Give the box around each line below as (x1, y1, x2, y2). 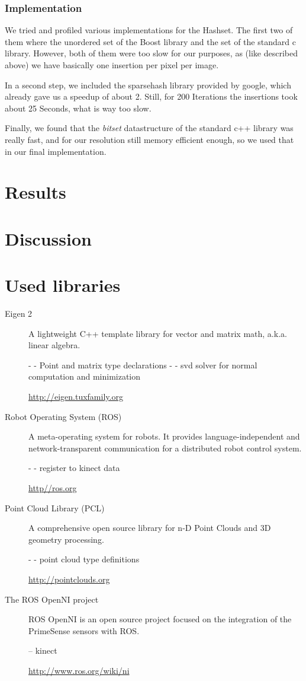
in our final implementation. (5, 145, 107, 157)
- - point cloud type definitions (28, 553, 140, 565)
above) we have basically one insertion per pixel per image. (5, 59, 219, 71)
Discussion (5, 226, 92, 250)
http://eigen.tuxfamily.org (28, 390, 123, 402)
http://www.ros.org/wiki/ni (28, 664, 130, 676)
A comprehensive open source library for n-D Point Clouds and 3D (28, 521, 271, 534)
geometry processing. (28, 533, 104, 545)
